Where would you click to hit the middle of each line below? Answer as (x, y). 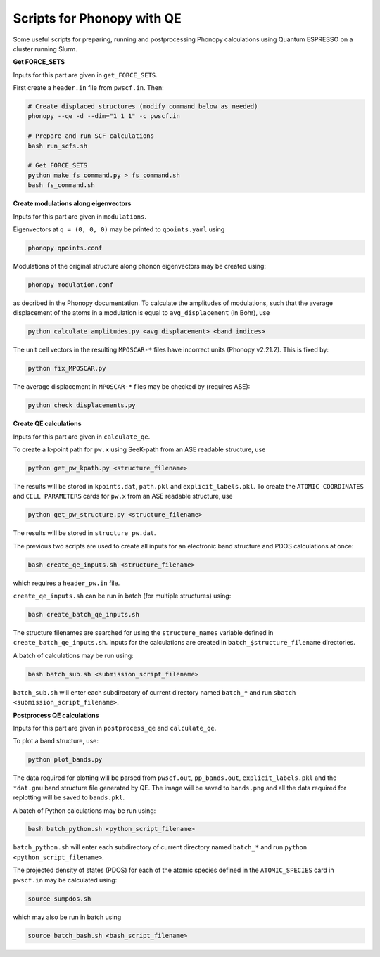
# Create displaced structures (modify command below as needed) (143, 107)
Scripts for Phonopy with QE (97, 18)
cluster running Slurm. (45, 49)
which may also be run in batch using (67, 917)
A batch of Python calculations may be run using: (84, 810)
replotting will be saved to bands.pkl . (69, 797)
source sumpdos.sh (59, 899)
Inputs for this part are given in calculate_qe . (82, 437)
